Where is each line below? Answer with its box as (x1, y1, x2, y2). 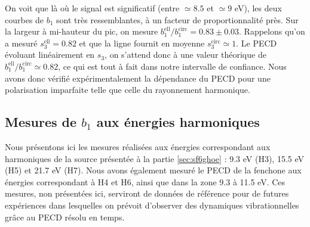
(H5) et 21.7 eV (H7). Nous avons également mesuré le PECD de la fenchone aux (5, 164, 302, 176)
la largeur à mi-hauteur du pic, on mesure (5, 25, 158, 38)
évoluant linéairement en (5, 48, 95, 61)
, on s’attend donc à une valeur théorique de (105, 48, 266, 61)
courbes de (5, 13, 44, 26)
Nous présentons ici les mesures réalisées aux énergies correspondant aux (5, 140, 271, 153)
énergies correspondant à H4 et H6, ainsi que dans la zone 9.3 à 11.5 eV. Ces (5, 175, 286, 188)
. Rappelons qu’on (239, 25, 305, 38)
